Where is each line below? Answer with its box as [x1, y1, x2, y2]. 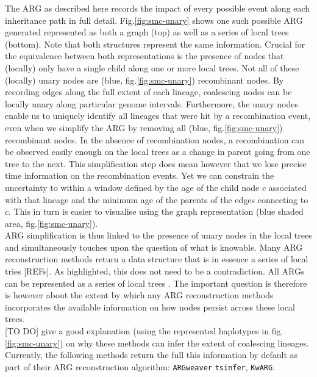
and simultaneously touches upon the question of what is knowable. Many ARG [5, 240, 303, 253]
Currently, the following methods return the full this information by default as [5, 348, 298, 361]
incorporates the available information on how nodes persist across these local [5, 300, 295, 313]
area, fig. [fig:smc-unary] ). [5, 217, 98, 229]
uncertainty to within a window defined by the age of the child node [5, 181, 260, 193]
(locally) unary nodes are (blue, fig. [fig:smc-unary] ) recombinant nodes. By [5, 73, 284, 86]
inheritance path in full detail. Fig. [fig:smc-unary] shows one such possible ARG [5, 13, 303, 26]
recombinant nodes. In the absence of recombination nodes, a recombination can [5, 133, 305, 146]
